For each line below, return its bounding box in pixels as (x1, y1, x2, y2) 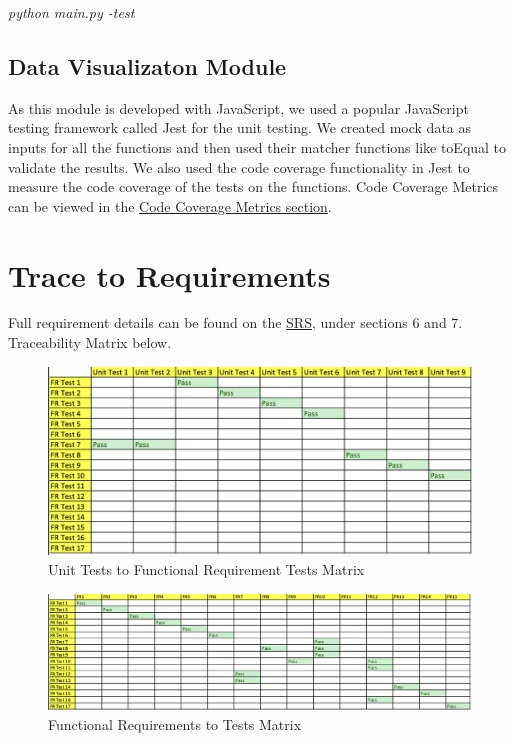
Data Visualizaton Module (8, 50, 287, 81)
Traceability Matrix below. (8, 332, 172, 353)
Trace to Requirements (8, 254, 331, 295)
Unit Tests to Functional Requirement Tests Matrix (48, 559, 365, 580)
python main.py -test (8, 2, 135, 22)
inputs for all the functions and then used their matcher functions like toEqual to (8, 136, 507, 157)
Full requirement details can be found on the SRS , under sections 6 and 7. (8, 312, 463, 333)
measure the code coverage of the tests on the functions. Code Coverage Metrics (8, 176, 499, 197)
